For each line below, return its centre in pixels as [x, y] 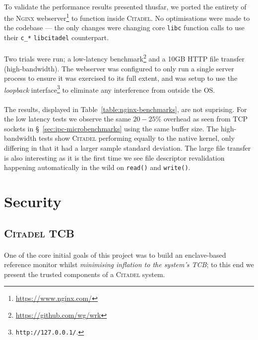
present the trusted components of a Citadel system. [85, 274]
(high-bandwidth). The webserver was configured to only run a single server [119, 68]
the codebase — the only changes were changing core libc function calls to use [124, 28]
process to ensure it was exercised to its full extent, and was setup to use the [121, 78]
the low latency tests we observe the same [67, 119]
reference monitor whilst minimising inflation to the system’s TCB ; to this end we [129, 264]
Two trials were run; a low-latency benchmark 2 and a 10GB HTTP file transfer [124, 58]
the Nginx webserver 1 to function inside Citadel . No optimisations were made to [127, 17]
